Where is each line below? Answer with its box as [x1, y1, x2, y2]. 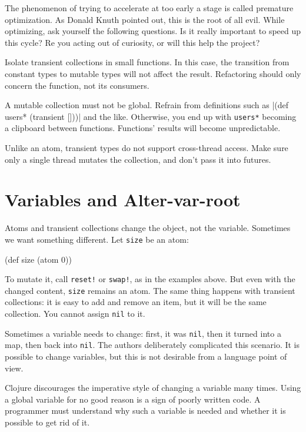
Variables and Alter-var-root [5, 187, 241, 212]
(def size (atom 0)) [5, 253, 72, 265]
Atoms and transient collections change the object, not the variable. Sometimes [5, 222, 291, 234]
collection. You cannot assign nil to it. [5, 307, 145, 320]
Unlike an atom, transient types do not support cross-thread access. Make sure [5, 142, 288, 153]
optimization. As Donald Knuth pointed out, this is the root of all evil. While [5, 13, 285, 25]
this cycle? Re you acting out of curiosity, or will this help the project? [5, 36, 260, 48]
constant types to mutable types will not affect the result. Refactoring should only [5, 67, 301, 79]
